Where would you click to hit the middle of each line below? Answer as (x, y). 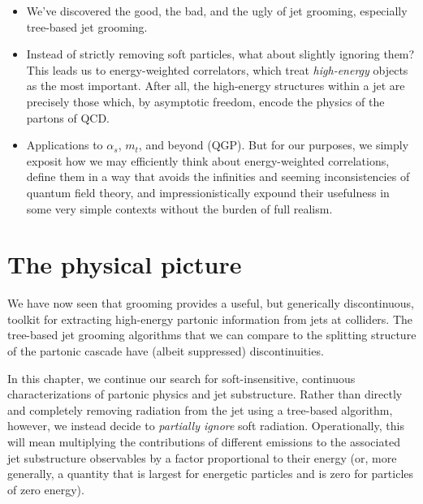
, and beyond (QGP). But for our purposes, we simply (274, 145)
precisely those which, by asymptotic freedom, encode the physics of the (205, 101)
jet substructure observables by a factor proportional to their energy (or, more (202, 457)
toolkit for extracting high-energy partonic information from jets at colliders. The (210, 319)
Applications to (65, 145)
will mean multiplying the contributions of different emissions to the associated (204, 442)
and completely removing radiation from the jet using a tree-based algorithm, (200, 409)
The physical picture (125, 264)
